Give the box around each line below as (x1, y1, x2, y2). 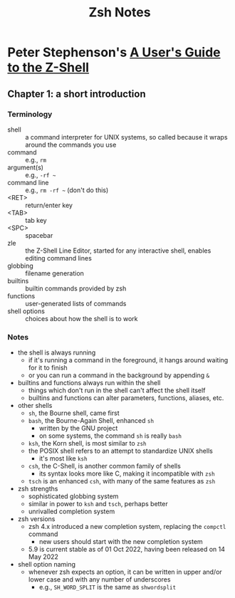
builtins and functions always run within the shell (17, 379, 161, 387)
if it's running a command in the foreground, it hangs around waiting (28, 356, 229, 364)
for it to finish (28, 364, 68, 372)
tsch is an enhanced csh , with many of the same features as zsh (28, 477, 216, 486)
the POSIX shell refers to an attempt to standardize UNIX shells (28, 446, 214, 456)
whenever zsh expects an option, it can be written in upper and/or (28, 567, 222, 577)
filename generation (25, 268, 84, 278)
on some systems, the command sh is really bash (38, 431, 182, 440)
